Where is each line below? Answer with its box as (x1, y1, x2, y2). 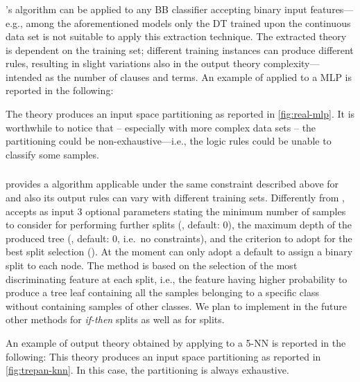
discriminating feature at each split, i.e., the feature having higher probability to (6, 271, 348, 286)
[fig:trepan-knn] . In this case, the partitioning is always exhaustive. (6, 363, 289, 377)
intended (6, 69, 42, 84)
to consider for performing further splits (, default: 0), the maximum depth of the (6, 217, 352, 232)
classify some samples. (6, 147, 99, 161)
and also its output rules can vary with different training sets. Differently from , (6, 190, 345, 204)
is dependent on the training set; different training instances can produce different (6, 42, 354, 57)
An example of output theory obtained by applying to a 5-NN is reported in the (6, 335, 346, 349)
